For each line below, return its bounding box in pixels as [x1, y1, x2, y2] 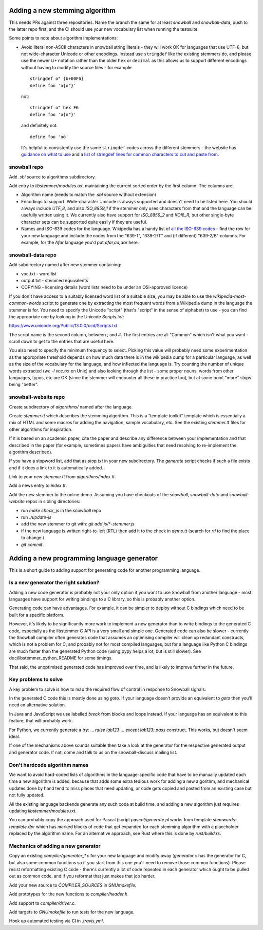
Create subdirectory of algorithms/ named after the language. [9, 404, 133, 409]
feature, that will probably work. [9, 718, 73, 724]
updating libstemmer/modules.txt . [9, 808, 77, 814]
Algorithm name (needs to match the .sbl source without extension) [21, 192, 157, 197]
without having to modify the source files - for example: [21, 64, 133, 70]
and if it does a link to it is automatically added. [9, 465, 103, 470]
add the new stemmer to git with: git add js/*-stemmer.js [21, 521, 135, 527]
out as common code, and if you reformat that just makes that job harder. [9, 873, 156, 879]
